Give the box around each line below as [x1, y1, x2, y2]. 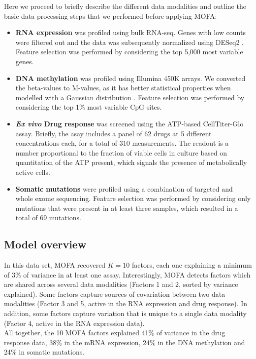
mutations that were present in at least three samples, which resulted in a [15, 202, 238, 213]
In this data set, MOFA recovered [4, 260, 106, 270]
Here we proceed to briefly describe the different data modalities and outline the [4, 1, 246, 11]
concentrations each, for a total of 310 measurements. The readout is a [15, 138, 229, 148]
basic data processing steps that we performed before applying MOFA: [4, 10, 217, 21]
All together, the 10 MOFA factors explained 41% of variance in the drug [4, 327, 225, 338]
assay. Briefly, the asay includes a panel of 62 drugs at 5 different [15, 128, 212, 138]
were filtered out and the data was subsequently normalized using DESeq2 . [15, 37, 244, 47]
